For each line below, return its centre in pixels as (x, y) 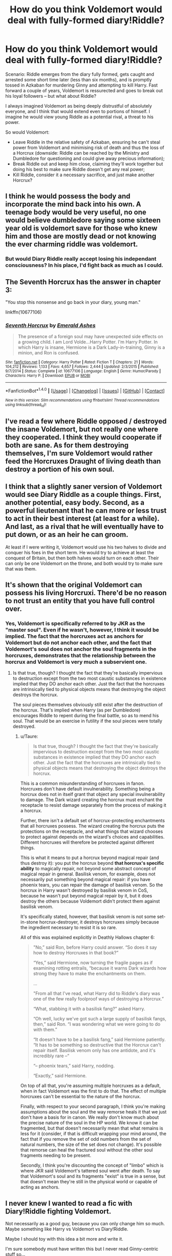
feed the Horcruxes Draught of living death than (83, 461)
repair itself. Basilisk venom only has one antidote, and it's (94, 1051)
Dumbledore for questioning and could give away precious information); (89, 158)
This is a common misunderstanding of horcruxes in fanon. (82, 783)
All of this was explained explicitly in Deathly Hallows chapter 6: (88, 937)
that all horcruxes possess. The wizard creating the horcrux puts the (92, 826)
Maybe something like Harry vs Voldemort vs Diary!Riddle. (67, 1229)
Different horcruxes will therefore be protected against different (87, 842)
